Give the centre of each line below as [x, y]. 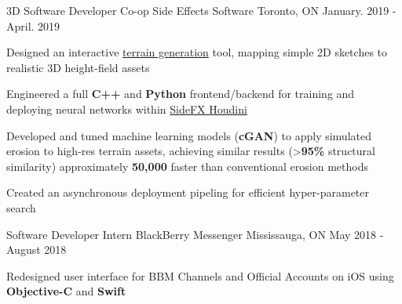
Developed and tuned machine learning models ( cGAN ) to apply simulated [189, 135]
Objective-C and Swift [66, 291]
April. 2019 [33, 25]
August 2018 [37, 250]
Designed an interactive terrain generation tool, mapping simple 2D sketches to [197, 52]
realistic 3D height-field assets [78, 67]
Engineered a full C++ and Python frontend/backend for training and [181, 94]
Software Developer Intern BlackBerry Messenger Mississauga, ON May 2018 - [195, 234]
